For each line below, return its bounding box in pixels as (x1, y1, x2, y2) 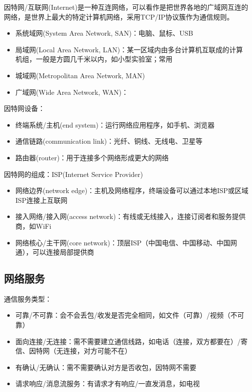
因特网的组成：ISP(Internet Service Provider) (4, 169, 143, 179)
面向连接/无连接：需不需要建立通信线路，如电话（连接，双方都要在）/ (15, 336, 241, 346)
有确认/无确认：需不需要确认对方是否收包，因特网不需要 (15, 362, 196, 372)
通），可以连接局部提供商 (15, 247, 94, 257)
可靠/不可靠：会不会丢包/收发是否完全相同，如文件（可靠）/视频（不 (15, 310, 237, 320)
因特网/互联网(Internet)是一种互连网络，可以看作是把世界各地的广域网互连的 (4, 2, 248, 12)
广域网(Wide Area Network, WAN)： (15, 87, 129, 97)
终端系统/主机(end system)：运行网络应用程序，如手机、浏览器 (15, 119, 214, 130)
